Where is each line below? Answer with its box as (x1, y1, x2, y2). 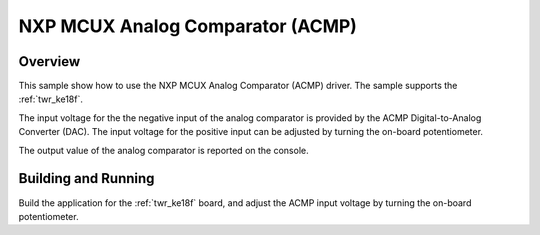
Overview (18, 53, 81, 70)
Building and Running (18, 170, 155, 187)
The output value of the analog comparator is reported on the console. (18, 144, 309, 156)
